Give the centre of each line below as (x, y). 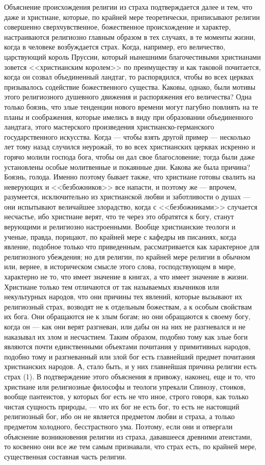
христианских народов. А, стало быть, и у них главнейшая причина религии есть (130, 366)
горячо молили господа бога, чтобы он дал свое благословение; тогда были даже (129, 156)
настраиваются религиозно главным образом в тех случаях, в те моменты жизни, (130, 36)
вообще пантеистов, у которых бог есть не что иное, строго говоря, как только (126, 396)
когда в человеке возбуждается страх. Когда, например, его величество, (115, 47)
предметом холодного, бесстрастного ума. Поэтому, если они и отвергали (118, 426)
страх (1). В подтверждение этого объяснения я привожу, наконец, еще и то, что (130, 376)
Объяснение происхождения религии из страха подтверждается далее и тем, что (128, 7)
